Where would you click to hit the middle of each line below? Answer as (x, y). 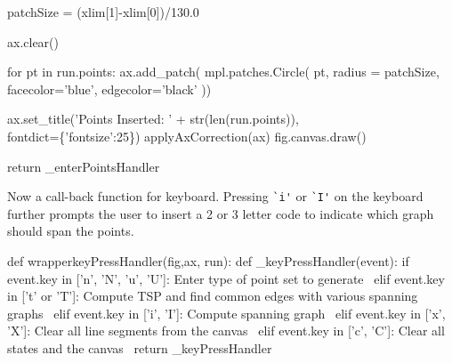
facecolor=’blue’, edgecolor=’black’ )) (109, 89)
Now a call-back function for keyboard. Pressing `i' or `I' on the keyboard (215, 196)
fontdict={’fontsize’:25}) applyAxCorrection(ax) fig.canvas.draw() (187, 136)
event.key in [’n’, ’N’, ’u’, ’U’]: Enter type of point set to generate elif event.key (226, 278)
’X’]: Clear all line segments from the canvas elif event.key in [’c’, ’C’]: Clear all (226, 331)
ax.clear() (33, 41)
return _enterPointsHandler (84, 166)
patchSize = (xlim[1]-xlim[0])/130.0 (103, 12)
